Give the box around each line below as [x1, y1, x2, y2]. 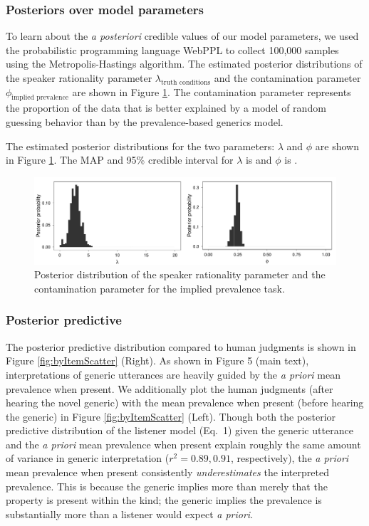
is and [245, 152, 272, 167]
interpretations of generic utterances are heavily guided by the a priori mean [6, 367, 341, 382]
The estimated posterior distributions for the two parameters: [6, 138, 275, 153]
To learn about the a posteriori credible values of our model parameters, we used [6, 28, 359, 43]
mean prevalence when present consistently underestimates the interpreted [6, 465, 329, 480]
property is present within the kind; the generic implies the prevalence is [6, 493, 322, 507]
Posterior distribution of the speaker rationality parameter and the [34, 267, 326, 282]
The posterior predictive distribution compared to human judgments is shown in [6, 339, 356, 354]
